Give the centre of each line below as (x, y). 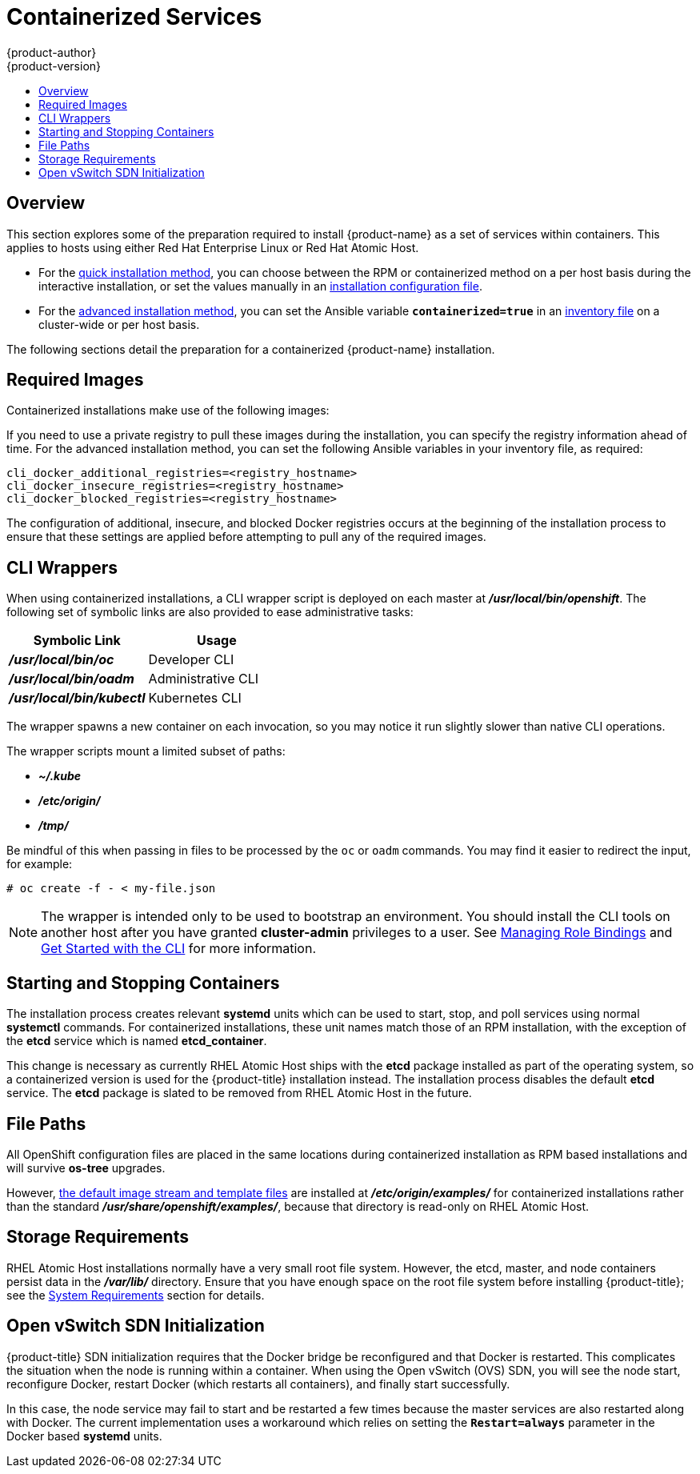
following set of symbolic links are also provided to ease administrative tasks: (210, 612)
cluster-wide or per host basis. (119, 324)
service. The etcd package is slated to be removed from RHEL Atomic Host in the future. (239, 1093)
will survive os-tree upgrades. (86, 1168)
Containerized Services (134, 17)
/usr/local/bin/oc (62, 660)
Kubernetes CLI (195, 698)
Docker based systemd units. (84, 1436)
